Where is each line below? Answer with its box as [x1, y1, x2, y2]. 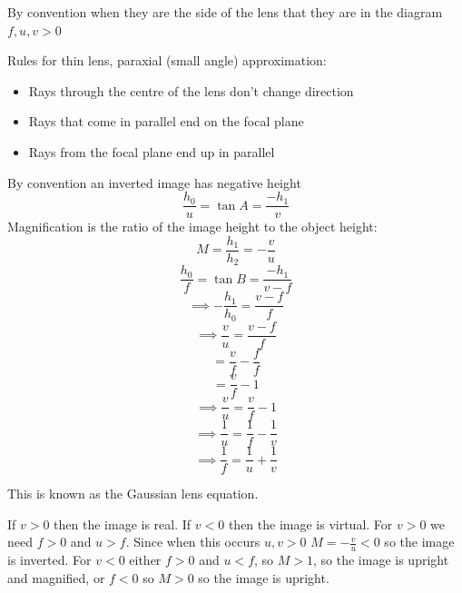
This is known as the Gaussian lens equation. [7, 484, 259, 503]
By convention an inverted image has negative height [7, 173, 301, 192]
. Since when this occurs [125, 532, 260, 551]
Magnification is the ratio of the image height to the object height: [7, 217, 378, 236]
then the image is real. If [54, 514, 192, 533]
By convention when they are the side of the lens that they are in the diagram [7, 3, 443, 21]
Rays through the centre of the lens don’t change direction [28, 81, 354, 100]
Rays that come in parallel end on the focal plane [28, 112, 304, 131]
